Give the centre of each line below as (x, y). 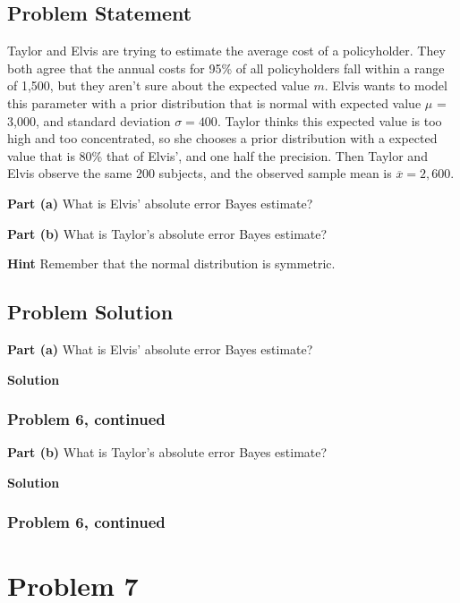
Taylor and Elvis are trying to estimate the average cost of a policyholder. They (226, 51)
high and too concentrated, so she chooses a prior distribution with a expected (222, 138)
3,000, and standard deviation (89, 120)
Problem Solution (90, 312)
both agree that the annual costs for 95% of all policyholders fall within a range (226, 68)
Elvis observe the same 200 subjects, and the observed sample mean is (200, 173)
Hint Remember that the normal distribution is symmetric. (171, 263)
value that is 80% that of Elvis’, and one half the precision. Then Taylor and (217, 155)
